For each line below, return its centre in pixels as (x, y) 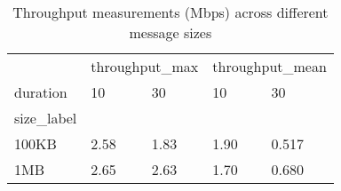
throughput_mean (270, 66)
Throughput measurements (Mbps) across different (170, 12)
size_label (46, 118)
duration (41, 92)
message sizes (170, 32)
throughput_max (145, 66)
